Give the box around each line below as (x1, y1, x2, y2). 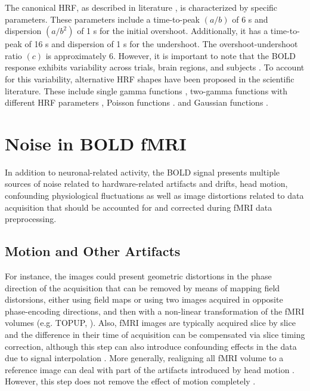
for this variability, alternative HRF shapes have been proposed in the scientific (5, 72, 294, 85)
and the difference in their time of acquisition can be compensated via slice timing (5, 328, 305, 341)
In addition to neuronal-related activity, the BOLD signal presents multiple (5, 165, 280, 178)
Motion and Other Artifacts (5, 242, 181, 260)
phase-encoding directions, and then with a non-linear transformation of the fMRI (5, 304, 305, 317)
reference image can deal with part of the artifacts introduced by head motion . (5, 363, 295, 375)
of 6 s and (232, 13, 268, 25)
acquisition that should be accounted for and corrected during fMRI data (5, 201, 272, 213)
